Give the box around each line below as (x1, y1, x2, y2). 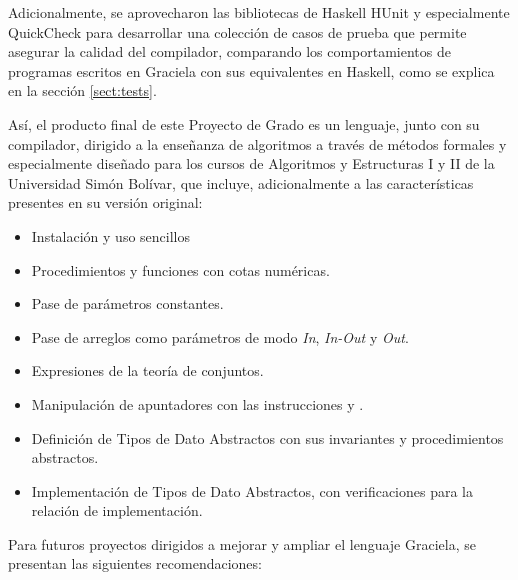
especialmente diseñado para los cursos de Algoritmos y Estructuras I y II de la (8, 153, 495, 174)
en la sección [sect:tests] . (8, 80, 157, 101)
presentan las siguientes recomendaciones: (8, 553, 262, 574)
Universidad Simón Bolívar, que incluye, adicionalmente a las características (8, 172, 474, 193)
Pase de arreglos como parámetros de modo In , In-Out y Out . (31, 326, 409, 347)
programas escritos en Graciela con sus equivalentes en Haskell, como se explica (8, 60, 495, 81)
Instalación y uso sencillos (31, 225, 190, 246)
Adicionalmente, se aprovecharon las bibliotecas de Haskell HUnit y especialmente (8, 2, 510, 22)
